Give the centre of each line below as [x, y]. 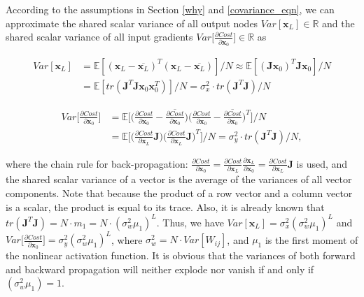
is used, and [322, 163]
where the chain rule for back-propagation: [97, 163]
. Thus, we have [190, 222]
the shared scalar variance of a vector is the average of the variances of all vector [179, 179]
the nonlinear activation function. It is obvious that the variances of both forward [181, 255]
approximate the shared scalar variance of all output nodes [132, 23]
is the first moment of [311, 239]
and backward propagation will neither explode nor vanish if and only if [160, 269]
